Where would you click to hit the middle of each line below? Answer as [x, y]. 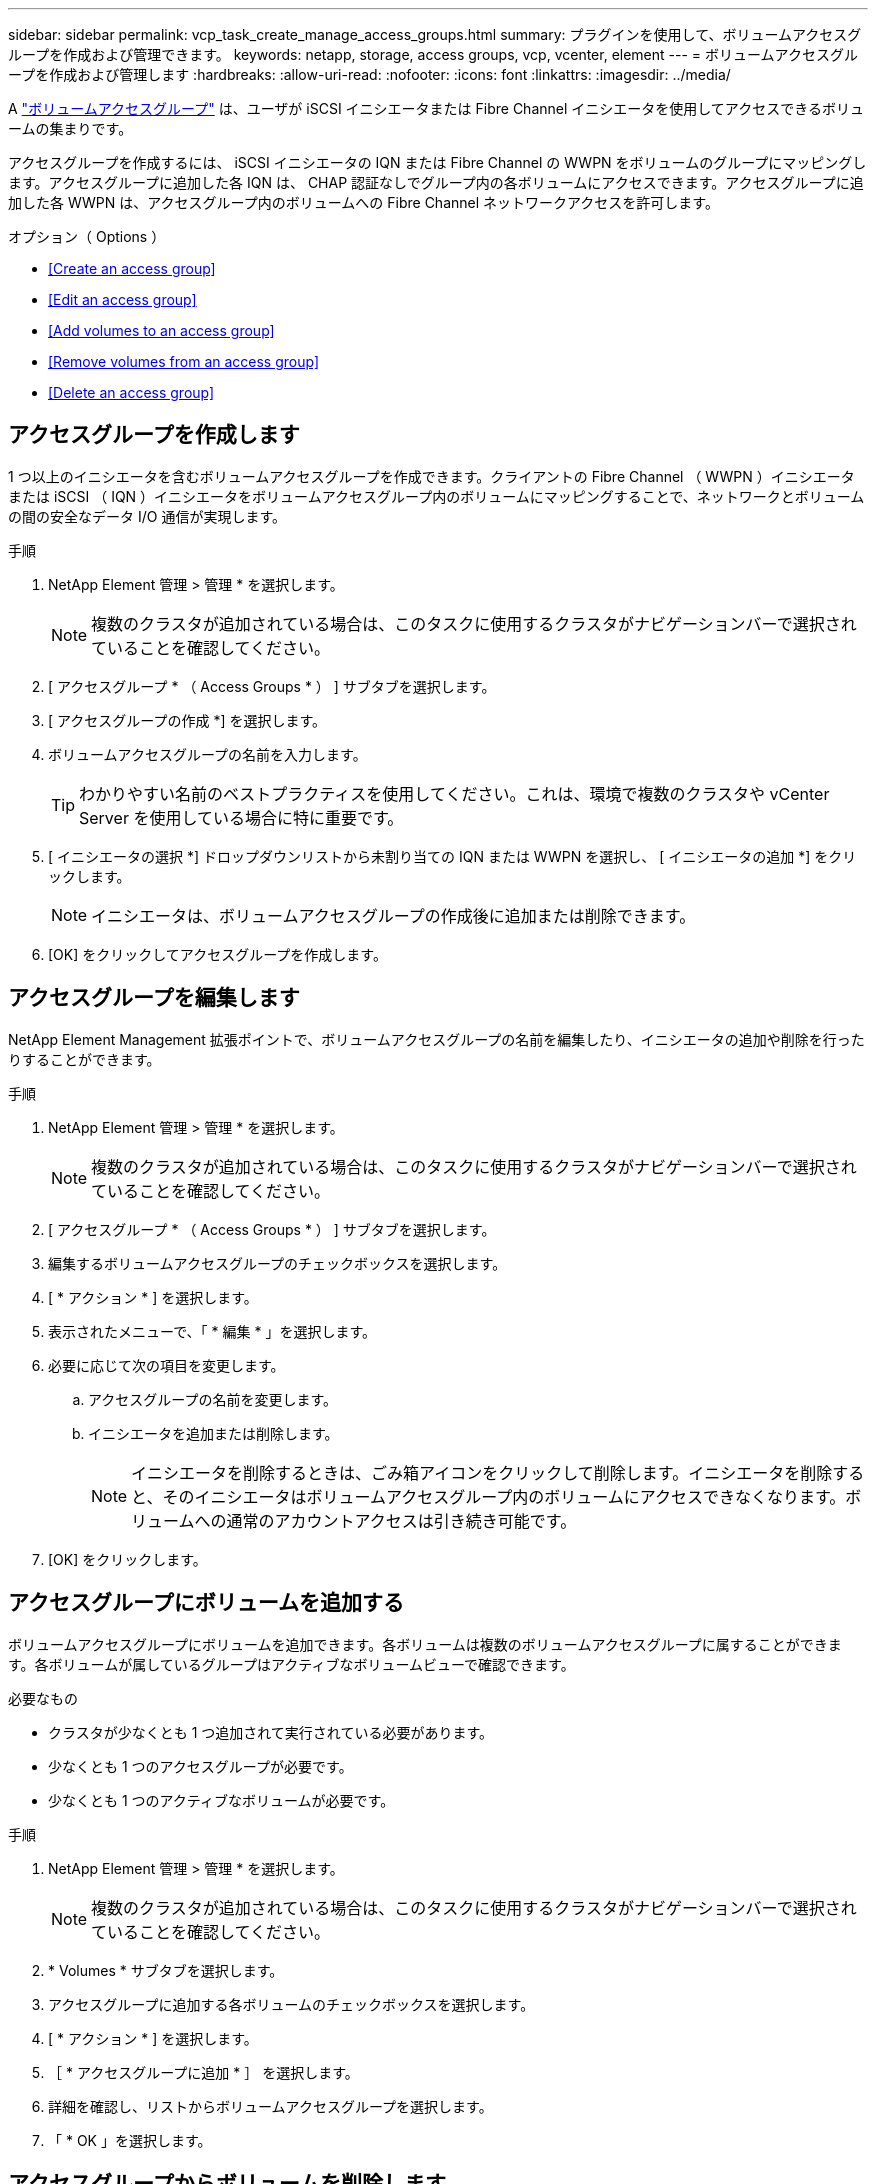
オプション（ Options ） [87, 236]
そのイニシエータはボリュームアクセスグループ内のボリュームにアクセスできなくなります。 [504, 1496]
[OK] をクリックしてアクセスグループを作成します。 [217, 954]
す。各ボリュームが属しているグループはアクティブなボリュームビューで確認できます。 [291, 1664]
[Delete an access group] [131, 392]
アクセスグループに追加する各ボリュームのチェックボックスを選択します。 [291, 2004]
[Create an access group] [132, 268]
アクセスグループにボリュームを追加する [206, 1603]
